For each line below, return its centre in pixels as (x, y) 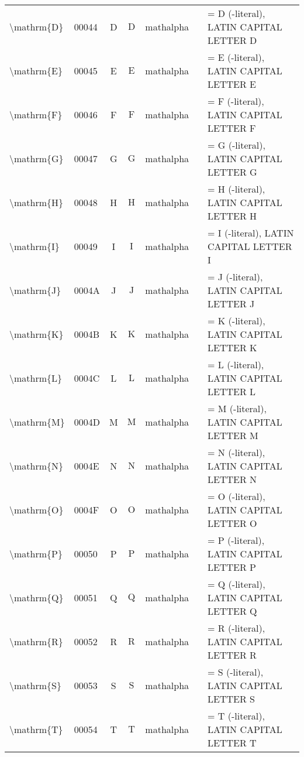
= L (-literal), (236, 364)
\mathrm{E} (36, 71)
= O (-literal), (236, 496)
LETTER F (232, 128)
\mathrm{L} (36, 378)
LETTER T (232, 743)
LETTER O (232, 523)
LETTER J (231, 304)
